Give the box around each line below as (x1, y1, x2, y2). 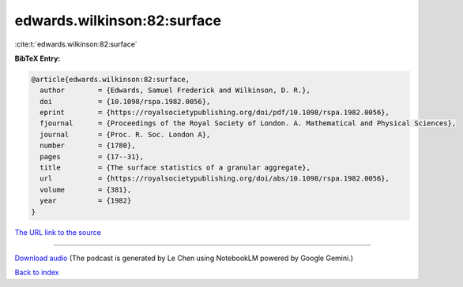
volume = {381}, (40, 185, 132, 194)
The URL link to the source (14, 227, 102, 237)
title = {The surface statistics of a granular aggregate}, (40, 163, 311, 173)
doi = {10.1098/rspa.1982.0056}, (40, 97, 211, 106)
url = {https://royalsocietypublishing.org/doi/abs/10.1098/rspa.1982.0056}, (40, 174, 390, 183)
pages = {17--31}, (40, 152, 145, 161)
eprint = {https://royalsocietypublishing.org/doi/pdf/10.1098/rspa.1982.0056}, (40, 108, 390, 117)
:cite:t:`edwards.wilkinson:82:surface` (14, 39, 137, 49)
